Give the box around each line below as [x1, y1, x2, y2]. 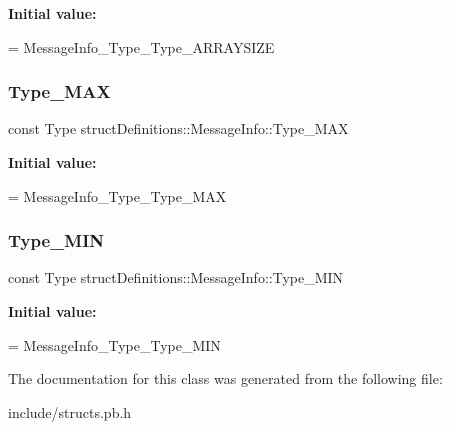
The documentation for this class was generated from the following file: [8, 368, 443, 389]
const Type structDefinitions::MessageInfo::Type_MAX [8, 118, 349, 139]
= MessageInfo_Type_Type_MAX [8, 185, 227, 206]
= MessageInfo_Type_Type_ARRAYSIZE [8, 36, 275, 57]
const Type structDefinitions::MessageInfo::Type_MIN [8, 267, 344, 288]
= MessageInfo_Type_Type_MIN [8, 334, 221, 355]
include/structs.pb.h [8, 401, 132, 422]
